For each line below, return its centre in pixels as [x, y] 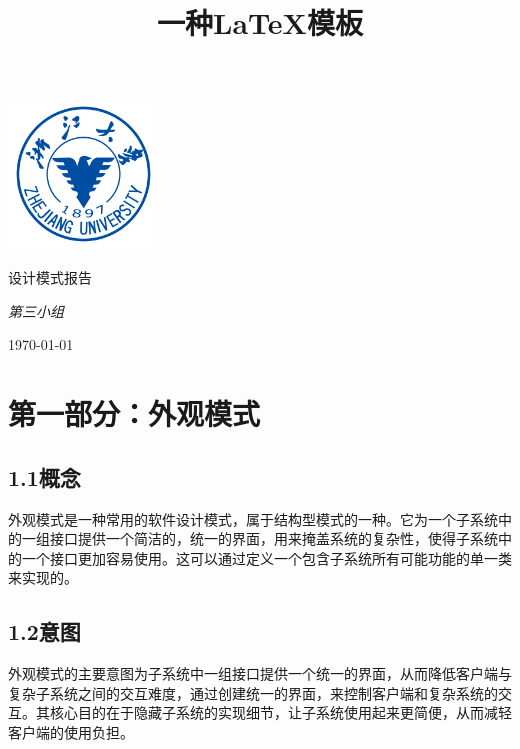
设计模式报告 [50, 277]
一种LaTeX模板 [260, 22]
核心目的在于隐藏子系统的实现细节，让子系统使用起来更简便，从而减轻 [280, 712]
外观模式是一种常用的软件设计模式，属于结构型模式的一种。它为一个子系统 [253, 518]
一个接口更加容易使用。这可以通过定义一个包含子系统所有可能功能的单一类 [266, 557]
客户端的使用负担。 [71, 731]
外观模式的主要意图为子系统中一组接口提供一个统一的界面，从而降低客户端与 [260, 673]
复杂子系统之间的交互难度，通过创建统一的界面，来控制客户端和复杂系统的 [253, 692]
